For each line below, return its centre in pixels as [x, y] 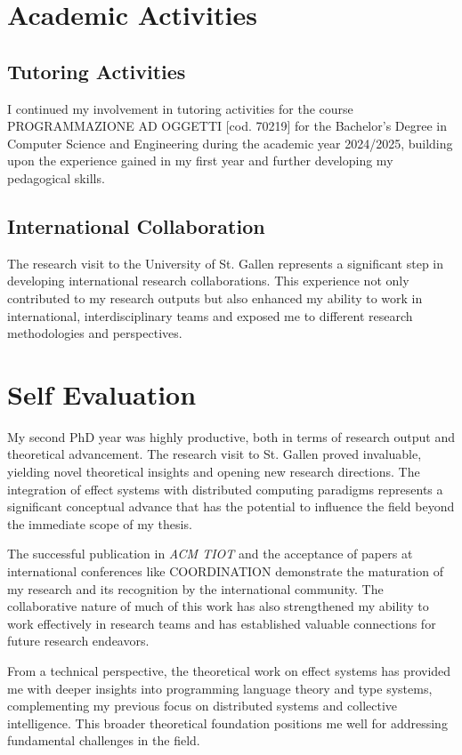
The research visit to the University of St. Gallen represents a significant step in [226, 263]
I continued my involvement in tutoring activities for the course [180, 108]
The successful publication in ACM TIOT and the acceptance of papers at [210, 554]
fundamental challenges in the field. [104, 740]
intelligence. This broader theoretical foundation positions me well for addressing [227, 723]
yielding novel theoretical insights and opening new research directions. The [214, 472]
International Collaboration [136, 225]
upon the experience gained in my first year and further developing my [200, 161]
